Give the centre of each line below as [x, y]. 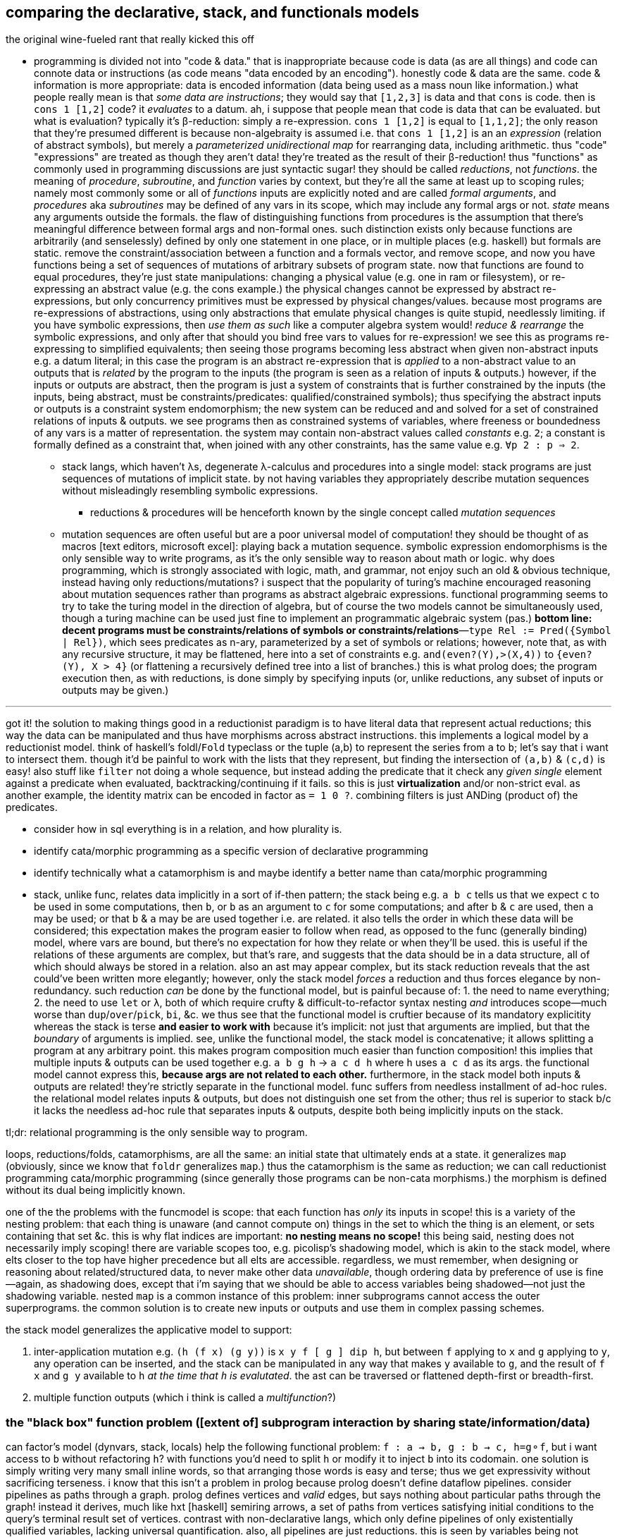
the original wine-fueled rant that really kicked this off [130, 39]
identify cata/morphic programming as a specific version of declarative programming [231, 851]
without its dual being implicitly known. [96, 1190]
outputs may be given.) [116, 690]
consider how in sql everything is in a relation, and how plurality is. [188, 829]
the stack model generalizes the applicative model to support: [149, 1330]
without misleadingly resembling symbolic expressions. [190, 491]
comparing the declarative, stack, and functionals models [213, 12]
